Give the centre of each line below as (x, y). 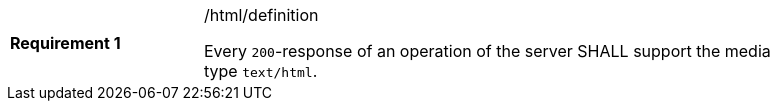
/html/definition (261, 15)
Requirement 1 (65, 43)
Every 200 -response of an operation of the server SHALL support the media (487, 51)
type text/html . (261, 71)
